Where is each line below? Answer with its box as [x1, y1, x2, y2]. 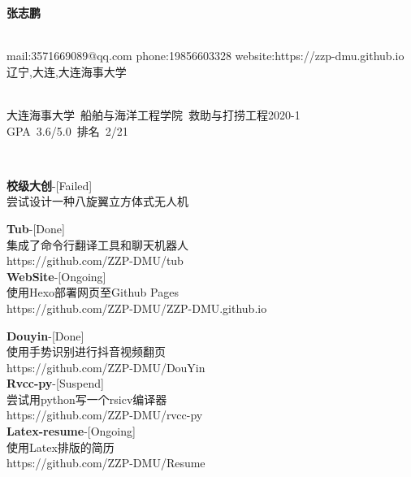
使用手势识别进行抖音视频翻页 [6, 343, 166, 360]
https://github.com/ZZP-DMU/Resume [6, 454, 205, 471]
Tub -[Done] [6, 219, 65, 236]
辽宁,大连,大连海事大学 [6, 63, 127, 80]
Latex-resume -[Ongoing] [6, 423, 136, 440]
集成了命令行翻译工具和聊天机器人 [6, 236, 188, 253]
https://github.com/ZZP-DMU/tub [6, 252, 184, 269]
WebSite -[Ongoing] [6, 267, 106, 284]
